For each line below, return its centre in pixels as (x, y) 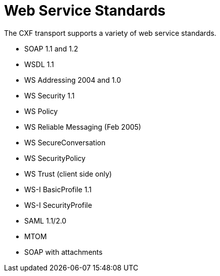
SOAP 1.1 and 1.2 (51, 48)
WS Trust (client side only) (68, 174)
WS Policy (41, 111)
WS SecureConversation (65, 142)
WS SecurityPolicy (55, 158)
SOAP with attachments (64, 252)
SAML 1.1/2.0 (45, 220)
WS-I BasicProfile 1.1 (58, 189)
